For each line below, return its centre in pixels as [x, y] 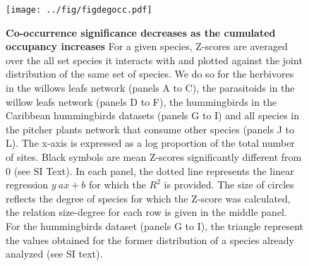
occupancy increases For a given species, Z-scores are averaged [147, 46]
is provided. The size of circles [229, 185]
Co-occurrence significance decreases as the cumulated [141, 32]
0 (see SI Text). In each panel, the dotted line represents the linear [150, 170]
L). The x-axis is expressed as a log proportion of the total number [150, 143]
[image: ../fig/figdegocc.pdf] [79, 10]
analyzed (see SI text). [54, 254]
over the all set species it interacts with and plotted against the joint [154, 60]
